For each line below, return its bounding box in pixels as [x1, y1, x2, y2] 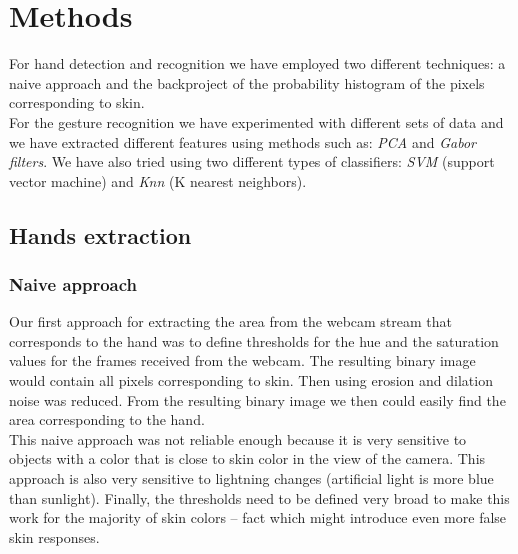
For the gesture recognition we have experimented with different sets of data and [9, 111, 504, 132]
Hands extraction [9, 219, 192, 250]
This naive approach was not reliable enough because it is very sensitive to [9, 428, 467, 449]
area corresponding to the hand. [9, 409, 205, 430]
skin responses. [9, 526, 100, 547]
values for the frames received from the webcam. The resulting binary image [9, 350, 476, 371]
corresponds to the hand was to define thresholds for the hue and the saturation [9, 330, 499, 351]
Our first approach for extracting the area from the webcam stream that [9, 311, 453, 332]
